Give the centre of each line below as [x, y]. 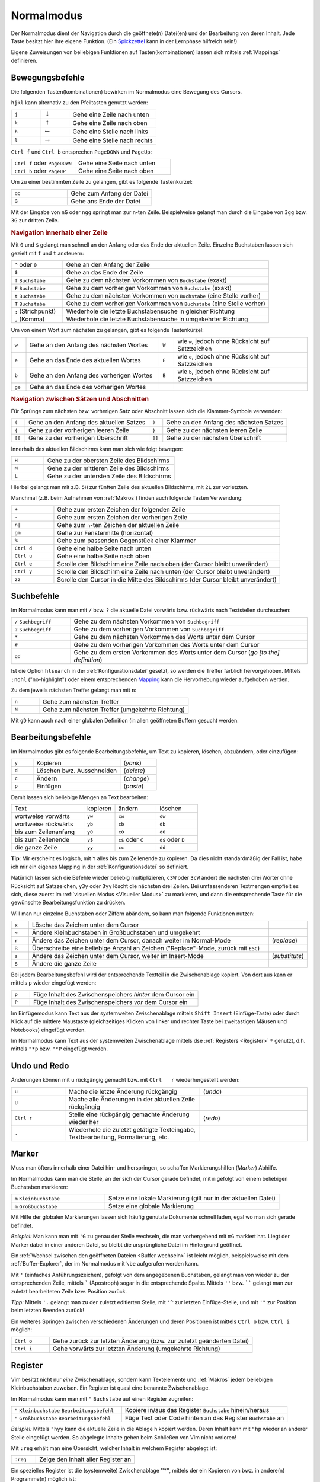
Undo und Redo [40, 1066]
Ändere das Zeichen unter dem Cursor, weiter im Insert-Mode [118, 956]
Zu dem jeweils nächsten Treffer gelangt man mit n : [73, 690]
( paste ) [134, 786]
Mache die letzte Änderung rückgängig [123, 1091]
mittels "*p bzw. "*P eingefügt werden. [60, 1049]
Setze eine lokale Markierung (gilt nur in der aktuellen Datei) [192, 1199]
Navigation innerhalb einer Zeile [59, 232]
